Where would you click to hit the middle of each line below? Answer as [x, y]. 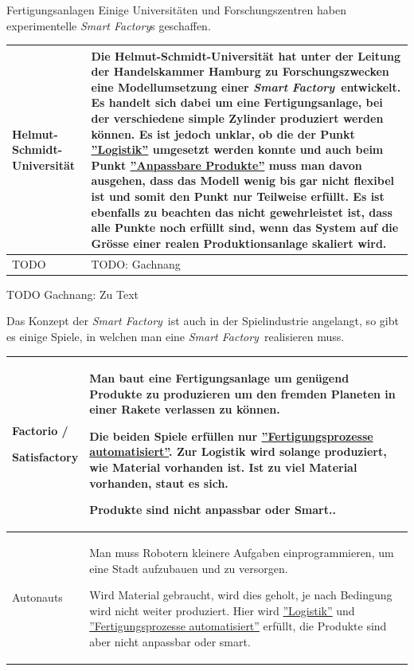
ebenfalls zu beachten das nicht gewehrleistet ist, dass [242, 212]
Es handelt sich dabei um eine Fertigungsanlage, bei [237, 102]
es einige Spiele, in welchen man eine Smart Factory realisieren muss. [176, 336]
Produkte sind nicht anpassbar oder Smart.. [213, 510]
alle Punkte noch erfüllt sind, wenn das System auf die [245, 228]
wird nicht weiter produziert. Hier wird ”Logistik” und [222, 610]
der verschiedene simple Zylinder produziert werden [237, 118]
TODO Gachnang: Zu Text [72, 294]
